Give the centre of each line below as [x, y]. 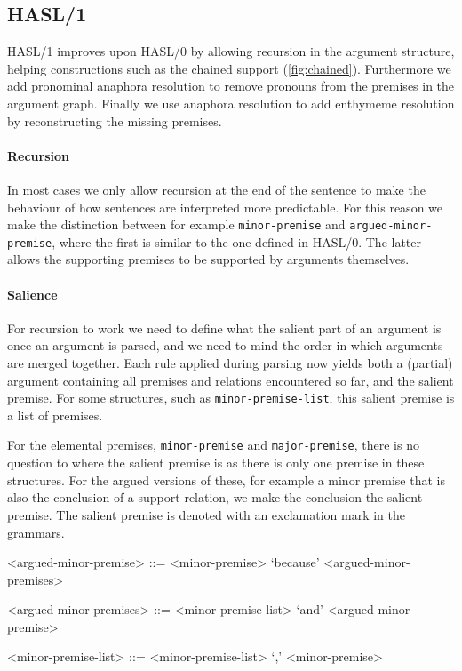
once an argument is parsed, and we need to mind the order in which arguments [225, 345]
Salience [32, 294]
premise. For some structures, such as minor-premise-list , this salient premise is [231, 398]
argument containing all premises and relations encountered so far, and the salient [231, 380]
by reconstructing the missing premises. [115, 120]
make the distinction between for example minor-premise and [176, 224]
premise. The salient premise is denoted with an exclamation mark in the [206, 514]
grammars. [36, 532]
